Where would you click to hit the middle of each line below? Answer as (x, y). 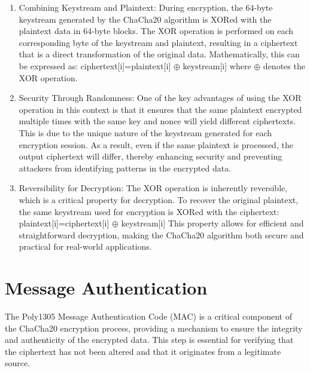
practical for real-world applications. (85, 246)
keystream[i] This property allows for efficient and (212, 223)
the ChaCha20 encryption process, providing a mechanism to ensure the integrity (154, 328)
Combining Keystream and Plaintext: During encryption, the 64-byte (146, 7)
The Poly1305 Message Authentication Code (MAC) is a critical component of (148, 316)
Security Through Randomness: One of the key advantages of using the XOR (160, 98)
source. (18, 363)
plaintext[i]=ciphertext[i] (64, 223)
